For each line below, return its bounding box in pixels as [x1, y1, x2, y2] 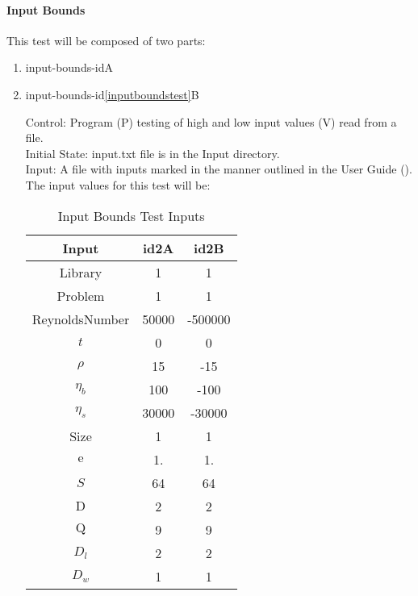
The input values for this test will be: [25, 176, 211, 193]
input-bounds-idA [25, 59, 114, 76]
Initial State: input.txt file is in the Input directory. [25, 144, 280, 161]
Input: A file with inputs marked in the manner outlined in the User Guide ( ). [25, 160, 412, 177]
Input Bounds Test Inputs [57, 206, 205, 225]
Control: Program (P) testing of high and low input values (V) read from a [25, 113, 397, 130]
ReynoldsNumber [31, 309, 130, 328]
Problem [56, 285, 105, 305]
